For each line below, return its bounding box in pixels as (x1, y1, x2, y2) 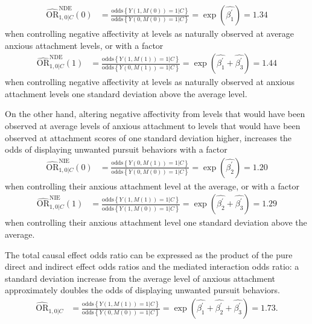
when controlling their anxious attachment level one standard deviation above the (5, 216, 307, 229)
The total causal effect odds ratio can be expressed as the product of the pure (5, 248, 293, 261)
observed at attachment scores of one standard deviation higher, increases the (5, 131, 292, 144)
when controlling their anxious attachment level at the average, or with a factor (5, 179, 299, 192)
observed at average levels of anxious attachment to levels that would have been (5, 119, 301, 132)
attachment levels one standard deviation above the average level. (5, 87, 247, 100)
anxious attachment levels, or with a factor (5, 39, 164, 51)
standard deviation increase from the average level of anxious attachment (5, 272, 275, 284)
